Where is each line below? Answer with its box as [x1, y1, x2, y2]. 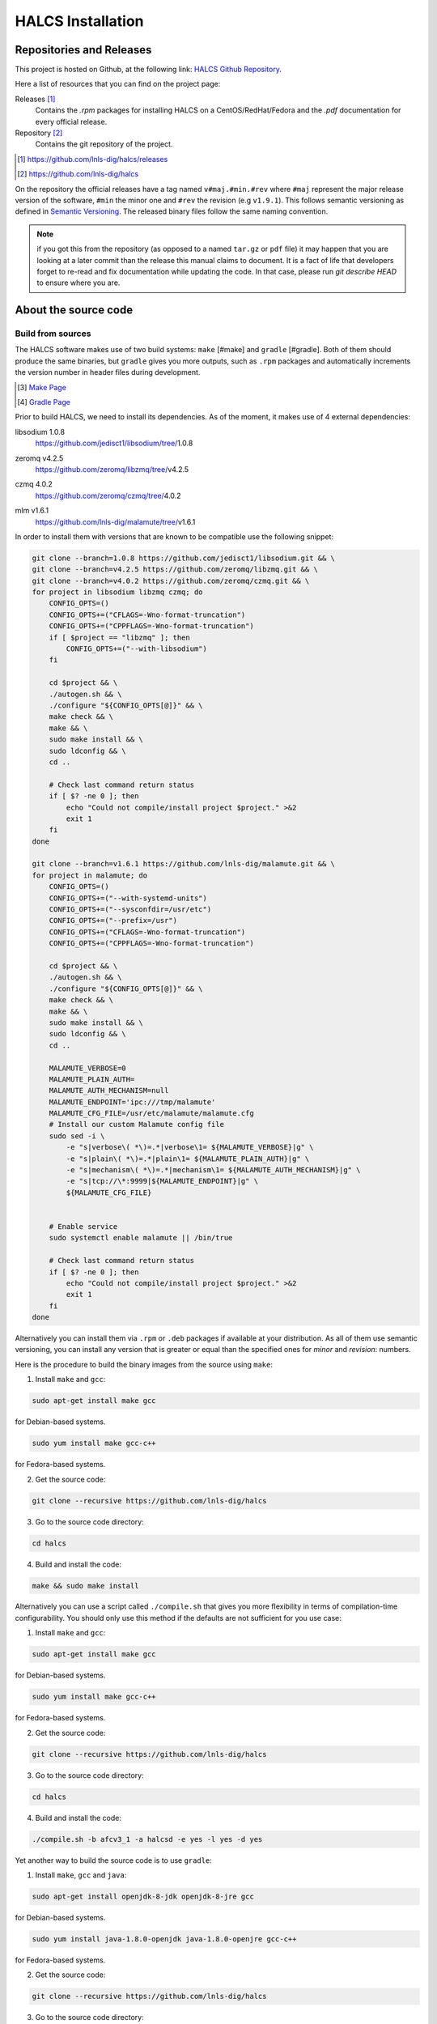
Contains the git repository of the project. [35, 139, 173, 149]
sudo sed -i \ [49, 1131, 105, 1141]
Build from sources [15, 328, 91, 339]
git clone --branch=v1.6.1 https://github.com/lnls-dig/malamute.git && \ [32, 859, 336, 869]
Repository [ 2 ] [15, 128, 63, 138]
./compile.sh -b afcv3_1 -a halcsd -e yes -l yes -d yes [32, 1835, 263, 1843]
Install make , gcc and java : [35, 1870, 127, 1880]
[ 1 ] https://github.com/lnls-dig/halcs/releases [17, 154, 168, 164]
